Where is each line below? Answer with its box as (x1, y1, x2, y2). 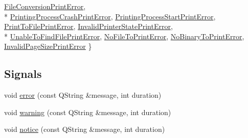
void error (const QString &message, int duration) (4, 90, 162, 100)
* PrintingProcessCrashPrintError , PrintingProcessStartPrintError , (4, 11, 216, 21)
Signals (4, 66, 42, 81)
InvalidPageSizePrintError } (4, 41, 92, 51)
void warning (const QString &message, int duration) (4, 106, 171, 117)
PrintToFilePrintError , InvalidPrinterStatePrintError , (4, 21, 173, 32)
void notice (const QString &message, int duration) (4, 124, 165, 134)
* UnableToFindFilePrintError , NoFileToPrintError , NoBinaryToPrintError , (4, 31, 244, 41)
